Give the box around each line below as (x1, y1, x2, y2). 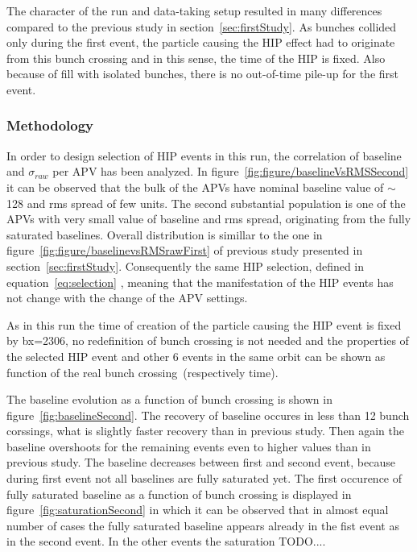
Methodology (6, 115, 94, 135)
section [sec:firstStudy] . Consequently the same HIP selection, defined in (6, 257, 365, 274)
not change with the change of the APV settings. (6, 289, 248, 306)
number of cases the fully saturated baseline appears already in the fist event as (6, 517, 399, 533)
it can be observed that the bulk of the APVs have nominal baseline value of (6, 178, 384, 195)
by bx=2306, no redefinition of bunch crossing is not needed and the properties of (6, 332, 409, 349)
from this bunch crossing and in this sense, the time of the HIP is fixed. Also (6, 49, 386, 66)
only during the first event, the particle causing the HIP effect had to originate (6, 34, 395, 51)
